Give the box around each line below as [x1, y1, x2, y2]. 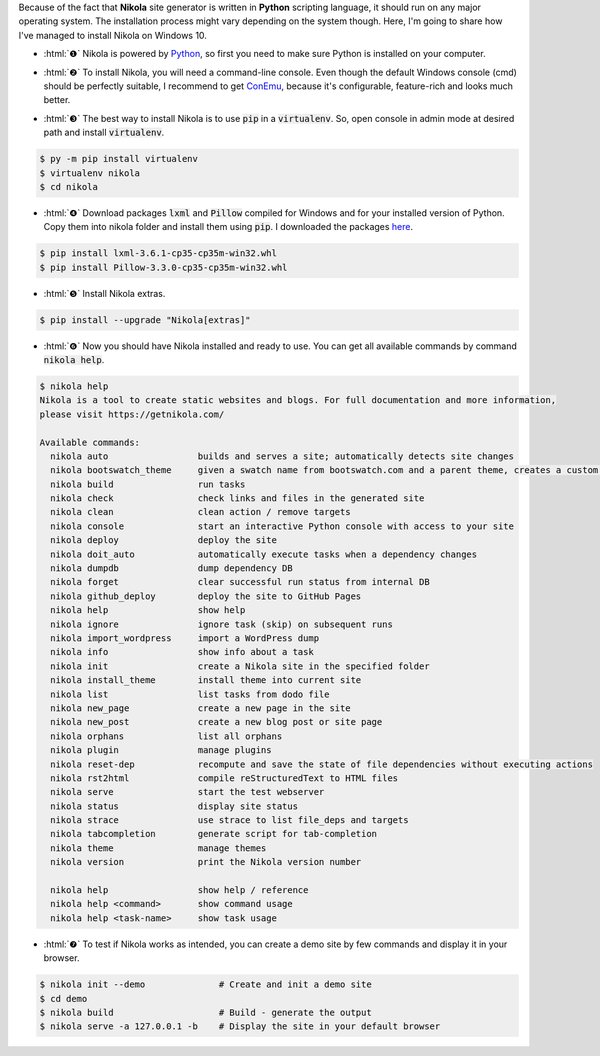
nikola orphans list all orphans [50, 730, 283, 742]
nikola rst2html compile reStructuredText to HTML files [50, 772, 399, 784]
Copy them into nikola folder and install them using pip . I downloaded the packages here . [43, 221, 414, 233]
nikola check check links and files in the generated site [50, 493, 425, 504]
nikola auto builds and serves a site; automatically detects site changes [50, 450, 515, 462]
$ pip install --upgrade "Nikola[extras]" [39, 314, 251, 325]
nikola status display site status [50, 800, 299, 812]
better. [43, 94, 71, 106]
